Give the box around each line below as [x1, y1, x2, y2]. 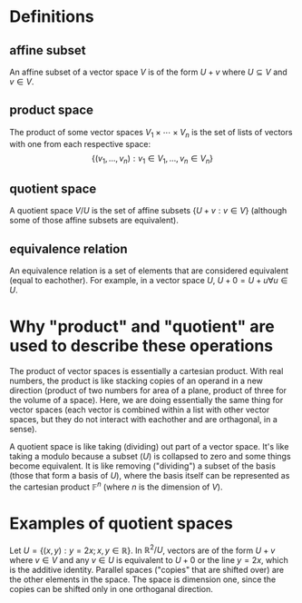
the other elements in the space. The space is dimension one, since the [9, 574, 277, 585]
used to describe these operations [9, 336, 274, 356]
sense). [9, 423, 38, 434]
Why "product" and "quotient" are [9, 316, 275, 337]
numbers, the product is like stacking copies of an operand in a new [9, 375, 263, 386]
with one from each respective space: [9, 138, 151, 149]
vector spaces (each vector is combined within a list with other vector [9, 404, 270, 415]
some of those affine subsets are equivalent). [9, 215, 180, 226]
